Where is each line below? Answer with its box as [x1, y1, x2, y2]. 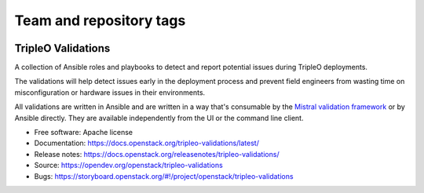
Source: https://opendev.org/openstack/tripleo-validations [34, 161, 223, 170]
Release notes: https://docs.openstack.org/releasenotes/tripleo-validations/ [34, 149, 280, 158]
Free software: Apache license [34, 128, 133, 137]
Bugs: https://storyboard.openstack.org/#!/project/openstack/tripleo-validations [34, 171, 294, 180]
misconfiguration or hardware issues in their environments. [14, 87, 206, 97]
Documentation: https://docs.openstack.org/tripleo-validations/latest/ [34, 138, 259, 148]
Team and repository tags [14, 12, 186, 29]
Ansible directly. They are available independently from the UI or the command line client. [14, 113, 304, 122]
